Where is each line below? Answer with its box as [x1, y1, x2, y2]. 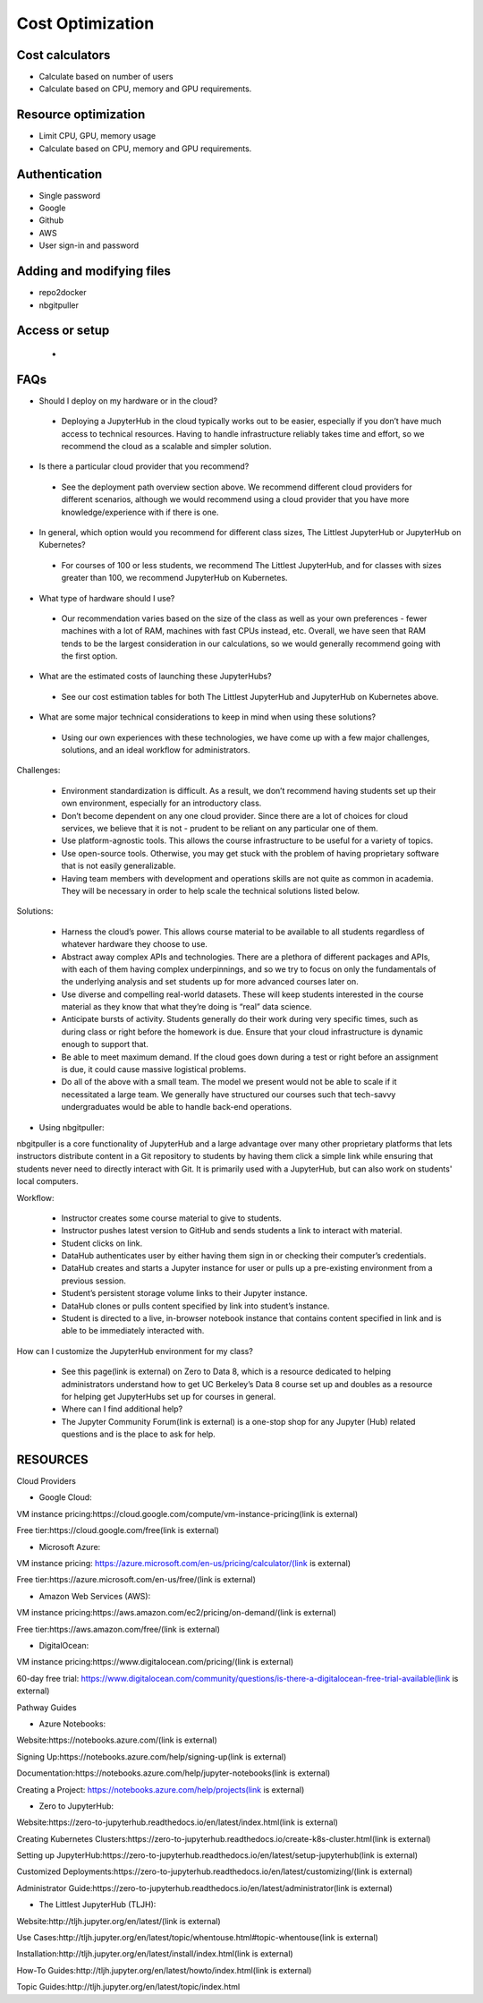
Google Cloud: [38, 1492, 93, 1503]
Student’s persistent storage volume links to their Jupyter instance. [61, 1288, 308, 1299]
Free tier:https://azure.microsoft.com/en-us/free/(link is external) [16, 1574, 257, 1585]
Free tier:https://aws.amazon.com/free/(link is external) [16, 1624, 221, 1634]
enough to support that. [61, 1039, 149, 1050]
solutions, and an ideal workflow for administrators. [61, 745, 250, 755]
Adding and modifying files [16, 264, 172, 279]
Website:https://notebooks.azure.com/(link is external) [16, 1735, 218, 1745]
